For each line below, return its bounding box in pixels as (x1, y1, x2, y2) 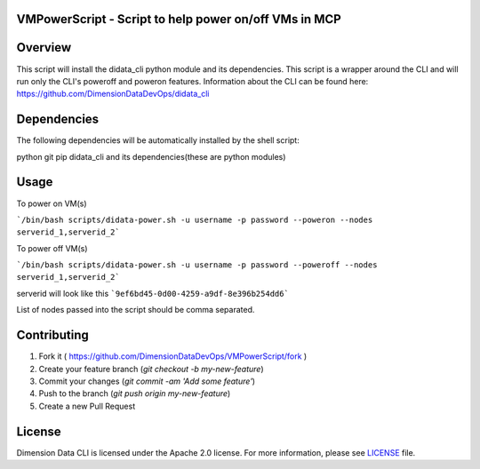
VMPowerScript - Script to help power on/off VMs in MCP (16, 12, 341, 27)
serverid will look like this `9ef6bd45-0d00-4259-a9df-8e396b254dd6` (16, 288, 289, 298)
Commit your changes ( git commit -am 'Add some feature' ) (38, 376, 256, 386)
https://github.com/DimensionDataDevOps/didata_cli (16, 89, 210, 99)
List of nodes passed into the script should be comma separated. (16, 305, 255, 315)
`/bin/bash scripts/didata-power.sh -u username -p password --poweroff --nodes (16, 260, 378, 270)
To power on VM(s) (16, 198, 88, 209)
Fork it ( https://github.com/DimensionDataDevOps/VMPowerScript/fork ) (38, 351, 308, 362)
